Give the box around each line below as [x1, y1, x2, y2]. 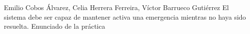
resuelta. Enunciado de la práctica [4, 21, 105, 31]
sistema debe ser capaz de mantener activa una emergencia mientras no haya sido [4, 11, 246, 22]
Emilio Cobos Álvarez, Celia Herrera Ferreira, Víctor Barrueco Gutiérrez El [4, 2, 229, 12]
